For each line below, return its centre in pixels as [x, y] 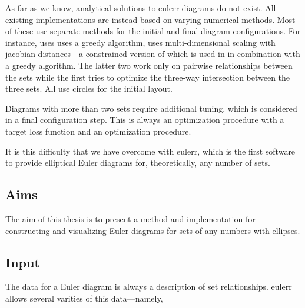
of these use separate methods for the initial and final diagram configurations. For [153, 31]
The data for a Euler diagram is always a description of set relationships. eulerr [149, 287]
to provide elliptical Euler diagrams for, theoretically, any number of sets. [138, 163]
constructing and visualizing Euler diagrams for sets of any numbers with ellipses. [153, 230]
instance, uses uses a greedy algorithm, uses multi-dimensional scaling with [140, 42]
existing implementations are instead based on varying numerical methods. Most [150, 19]
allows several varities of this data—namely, [84, 298]
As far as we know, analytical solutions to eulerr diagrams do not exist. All [141, 8]
